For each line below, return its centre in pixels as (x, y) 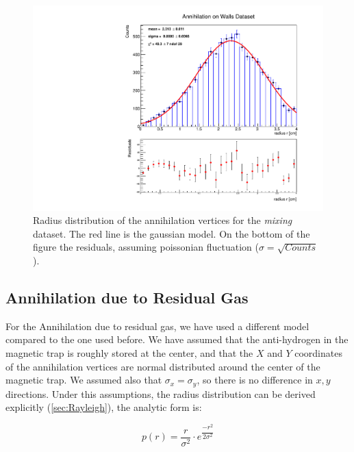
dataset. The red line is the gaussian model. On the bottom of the (172, 233)
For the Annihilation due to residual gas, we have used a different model (157, 326)
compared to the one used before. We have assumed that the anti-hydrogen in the (177, 339)
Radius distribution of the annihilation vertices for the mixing (163, 220)
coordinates (318, 353)
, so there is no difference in (255, 380)
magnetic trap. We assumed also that (84, 380)
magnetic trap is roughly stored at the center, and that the (129, 353)
